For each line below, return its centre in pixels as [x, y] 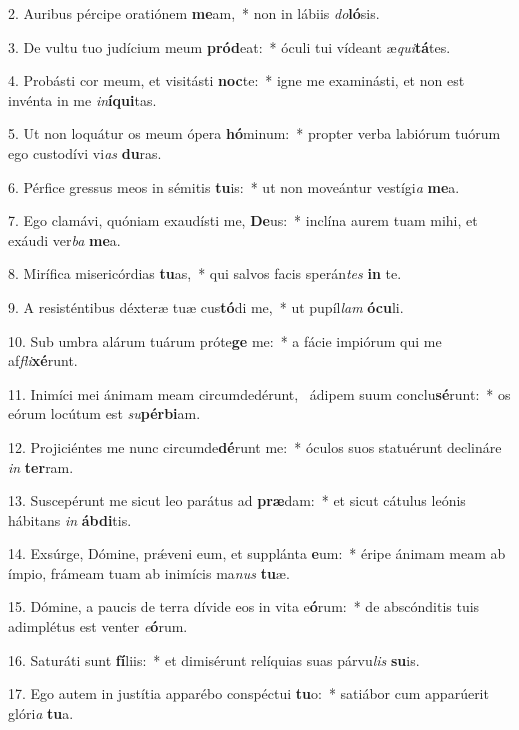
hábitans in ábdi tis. [70, 519]
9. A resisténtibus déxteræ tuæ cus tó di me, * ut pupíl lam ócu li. [206, 306]
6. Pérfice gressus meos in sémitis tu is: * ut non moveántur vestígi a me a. [234, 186]
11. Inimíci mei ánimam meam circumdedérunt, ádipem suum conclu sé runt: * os [259, 393]
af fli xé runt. [43, 360]
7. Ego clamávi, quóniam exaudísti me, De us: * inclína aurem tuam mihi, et [243, 220]
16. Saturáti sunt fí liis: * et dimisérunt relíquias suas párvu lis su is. [214, 659]
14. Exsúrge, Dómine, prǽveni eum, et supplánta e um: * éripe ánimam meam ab [257, 553]
